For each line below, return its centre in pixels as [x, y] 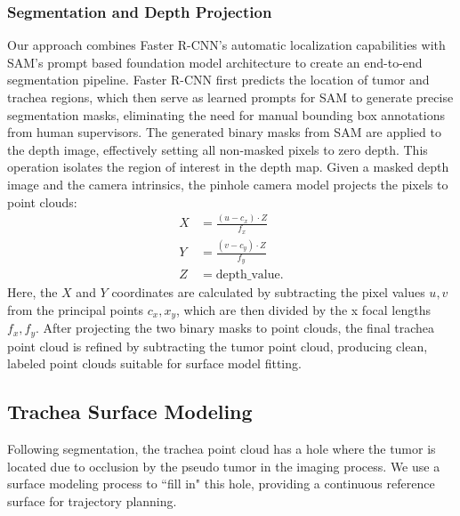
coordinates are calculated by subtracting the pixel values [268, 292]
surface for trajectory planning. [92, 501]
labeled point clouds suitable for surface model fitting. [154, 363]
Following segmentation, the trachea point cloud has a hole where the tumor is [222, 449]
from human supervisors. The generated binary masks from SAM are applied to [224, 132]
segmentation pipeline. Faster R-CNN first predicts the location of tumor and [218, 80]
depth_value [248, 275]
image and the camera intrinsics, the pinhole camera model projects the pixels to [228, 184]
